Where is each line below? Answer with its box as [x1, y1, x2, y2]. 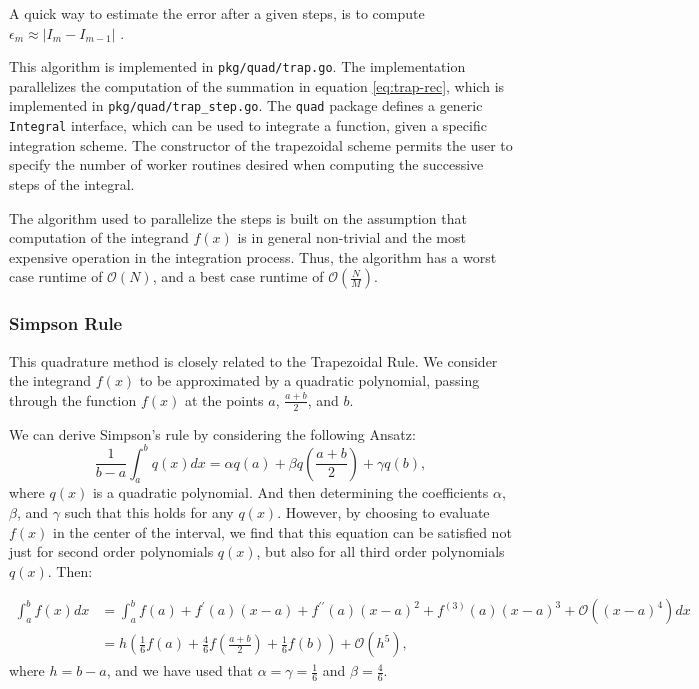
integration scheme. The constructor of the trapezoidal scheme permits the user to [9, 134, 513, 155]
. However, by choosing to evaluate [277, 502, 490, 523]
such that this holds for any [64, 502, 234, 523]
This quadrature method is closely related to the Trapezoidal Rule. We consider [9, 350, 498, 371]
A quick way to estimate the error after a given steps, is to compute [9, 3, 425, 23]
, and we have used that [106, 660, 254, 681]
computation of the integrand [9, 227, 189, 248]
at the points [184, 389, 264, 410]
